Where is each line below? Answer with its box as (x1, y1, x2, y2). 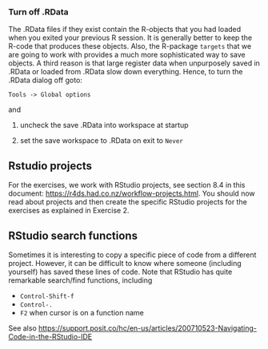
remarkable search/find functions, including (8, 275, 153, 285)
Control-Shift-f (19, 292, 74, 300)
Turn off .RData (8, 6, 70, 18)
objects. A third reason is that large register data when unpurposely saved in (8, 58, 260, 68)
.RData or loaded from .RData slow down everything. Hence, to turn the (8, 67, 243, 77)
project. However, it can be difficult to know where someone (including (8, 258, 242, 268)
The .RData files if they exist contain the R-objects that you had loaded (8, 25, 242, 34)
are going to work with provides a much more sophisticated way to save (8, 50, 246, 60)
